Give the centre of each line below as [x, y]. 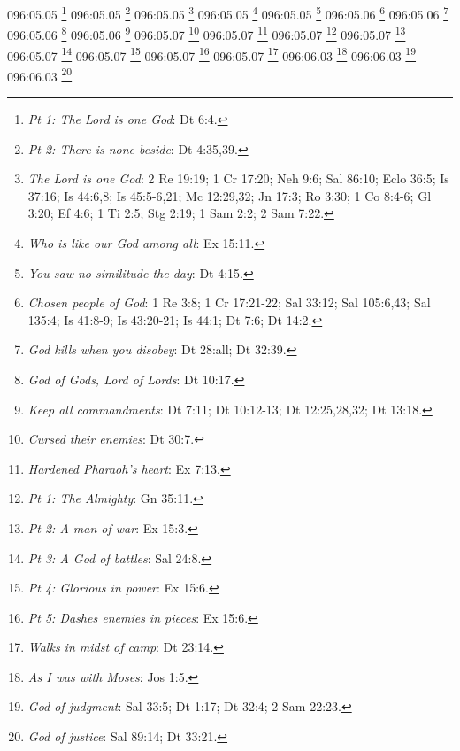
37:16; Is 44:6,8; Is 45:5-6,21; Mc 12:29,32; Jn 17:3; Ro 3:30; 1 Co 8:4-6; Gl [230, 195]
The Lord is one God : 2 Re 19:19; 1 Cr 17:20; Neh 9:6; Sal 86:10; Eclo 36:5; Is [238, 178]
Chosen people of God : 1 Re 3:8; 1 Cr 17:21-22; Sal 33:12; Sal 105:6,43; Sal [229, 302]
